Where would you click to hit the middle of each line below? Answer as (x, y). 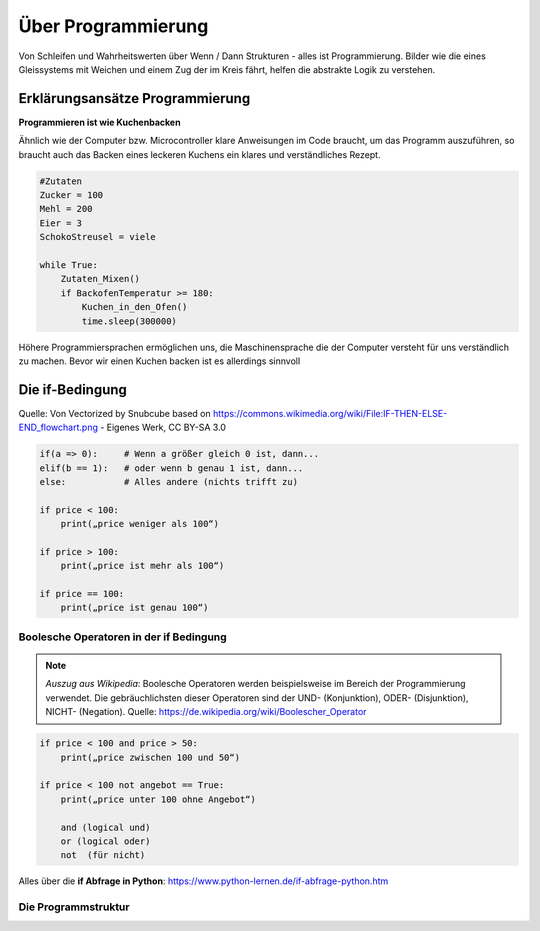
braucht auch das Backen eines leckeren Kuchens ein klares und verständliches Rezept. (199, 154)
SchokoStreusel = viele (98, 237)
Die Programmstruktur (74, 907)
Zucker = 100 (71, 195)
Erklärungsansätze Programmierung (134, 98)
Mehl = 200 (66, 209)
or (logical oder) (105, 841)
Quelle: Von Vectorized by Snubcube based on (115, 413)
